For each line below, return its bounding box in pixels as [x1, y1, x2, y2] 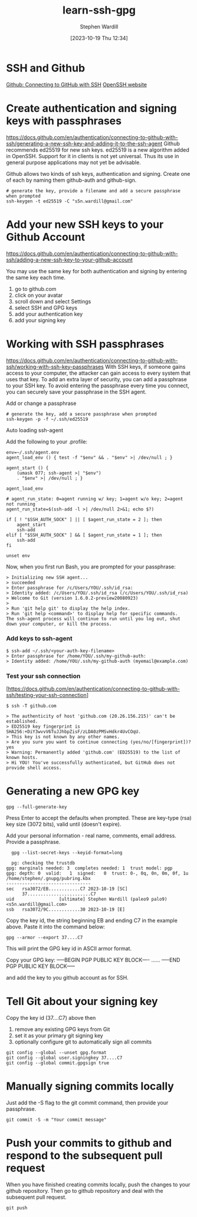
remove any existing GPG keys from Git [14, 1025, 110, 1033]
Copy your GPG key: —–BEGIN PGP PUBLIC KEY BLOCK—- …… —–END [6, 957, 180, 964]
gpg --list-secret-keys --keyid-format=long [11, 850, 123, 856]
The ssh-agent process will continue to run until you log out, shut [6, 616, 181, 621]
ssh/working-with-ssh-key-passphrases [6, 363, 104, 370]
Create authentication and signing [6, 102, 177, 115]
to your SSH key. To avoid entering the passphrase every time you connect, [6, 382, 190, 389]
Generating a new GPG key [6, 784, 140, 798]
